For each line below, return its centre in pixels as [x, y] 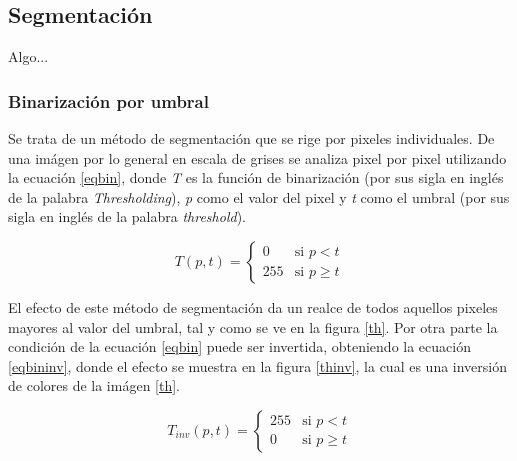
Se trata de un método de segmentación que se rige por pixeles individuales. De [251, 138]
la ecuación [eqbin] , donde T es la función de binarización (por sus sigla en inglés [256, 177]
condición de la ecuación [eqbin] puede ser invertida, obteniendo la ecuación [239, 346]
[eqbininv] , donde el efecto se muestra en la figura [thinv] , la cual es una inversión [258, 365]
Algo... [28, 56]
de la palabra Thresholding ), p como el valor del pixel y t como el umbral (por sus [259, 196]
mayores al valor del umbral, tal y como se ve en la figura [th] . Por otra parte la [253, 326]
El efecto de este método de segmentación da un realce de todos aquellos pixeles [253, 306]
